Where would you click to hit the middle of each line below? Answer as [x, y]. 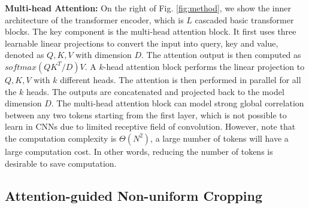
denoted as [25, 55]
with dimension [104, 55]
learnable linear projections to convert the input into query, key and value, [142, 43]
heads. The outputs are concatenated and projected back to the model [155, 91]
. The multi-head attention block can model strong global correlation [178, 103]
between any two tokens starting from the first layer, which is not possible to [146, 114]
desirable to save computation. [61, 163]
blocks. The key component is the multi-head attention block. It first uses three [151, 31]
